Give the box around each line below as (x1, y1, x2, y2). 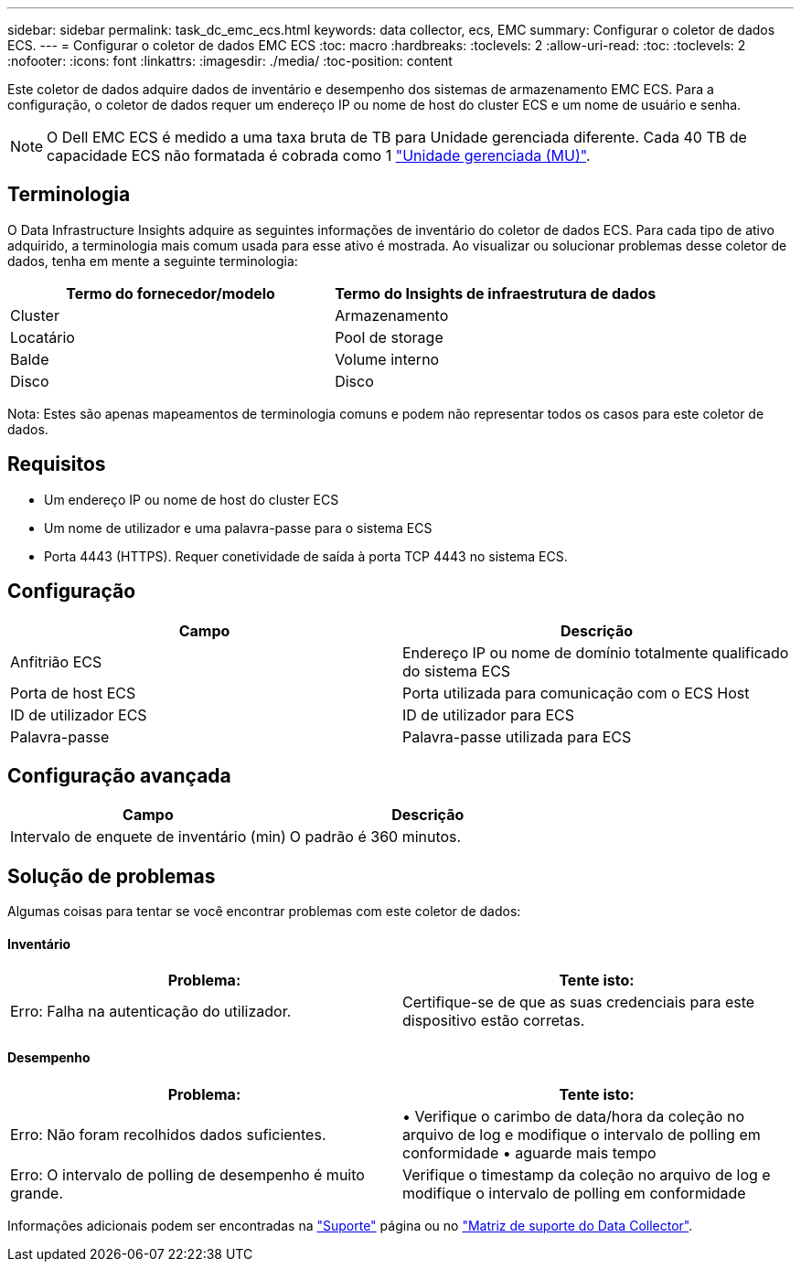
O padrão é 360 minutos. (289, 827, 462, 847)
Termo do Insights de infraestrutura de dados (335, 283, 657, 303)
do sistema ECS (402, 661, 511, 680)
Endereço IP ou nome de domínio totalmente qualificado (402, 643, 789, 662)
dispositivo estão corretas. (402, 1011, 585, 1030)
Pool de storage (335, 327, 443, 347)
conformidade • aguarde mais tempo (402, 1143, 657, 1162)
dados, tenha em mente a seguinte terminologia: (7, 252, 298, 269)
